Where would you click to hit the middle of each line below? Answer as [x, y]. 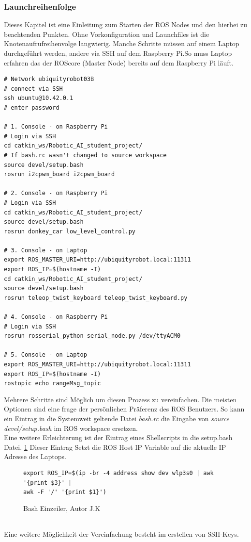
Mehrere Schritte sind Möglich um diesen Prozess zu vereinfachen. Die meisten [120, 399]
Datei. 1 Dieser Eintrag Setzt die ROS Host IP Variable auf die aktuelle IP [115, 447]
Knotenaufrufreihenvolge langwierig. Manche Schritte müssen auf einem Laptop [122, 43]
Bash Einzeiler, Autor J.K [62, 508]
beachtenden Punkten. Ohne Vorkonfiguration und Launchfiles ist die [107, 34]
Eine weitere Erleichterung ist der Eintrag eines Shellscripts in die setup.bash [118, 437]
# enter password [32, 107]
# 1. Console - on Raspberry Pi [56, 127]
